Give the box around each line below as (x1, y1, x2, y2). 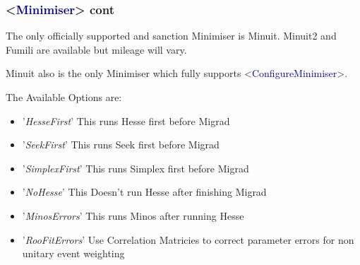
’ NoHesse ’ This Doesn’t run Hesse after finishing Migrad (22, 184, 267, 199)
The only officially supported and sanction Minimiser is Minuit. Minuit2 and (6, 28, 337, 43)
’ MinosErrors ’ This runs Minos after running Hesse (22, 208, 244, 223)
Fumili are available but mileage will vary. (6, 42, 187, 57)
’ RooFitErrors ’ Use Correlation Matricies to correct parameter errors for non (22, 232, 354, 247)
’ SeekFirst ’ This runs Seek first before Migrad (22, 137, 220, 152)
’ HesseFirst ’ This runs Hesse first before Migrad (22, 113, 230, 128)
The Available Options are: (6, 90, 122, 104)
